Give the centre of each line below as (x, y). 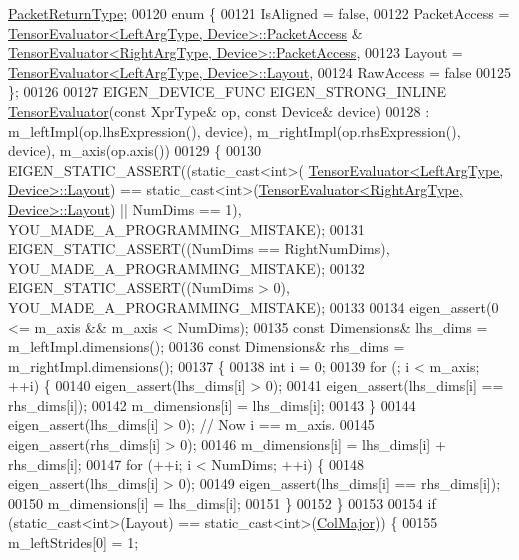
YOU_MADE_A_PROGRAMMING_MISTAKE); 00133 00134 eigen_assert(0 (253, 306)
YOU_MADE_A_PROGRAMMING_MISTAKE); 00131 (186, 228)
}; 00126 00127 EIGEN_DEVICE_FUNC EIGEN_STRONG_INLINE (227, 91)
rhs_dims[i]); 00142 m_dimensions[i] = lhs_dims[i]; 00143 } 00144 (212, 404)
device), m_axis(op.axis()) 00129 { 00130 (134, 150)
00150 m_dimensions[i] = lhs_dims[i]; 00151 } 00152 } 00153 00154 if (222, 502)
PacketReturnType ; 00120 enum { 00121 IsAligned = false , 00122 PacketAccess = (259, 13)
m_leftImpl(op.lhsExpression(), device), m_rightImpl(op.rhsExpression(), (234, 130)
